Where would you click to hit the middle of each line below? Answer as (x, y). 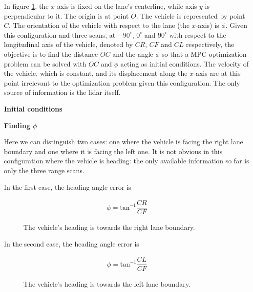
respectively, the (210, 44)
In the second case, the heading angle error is (72, 243)
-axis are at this (217, 73)
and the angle (133, 54)
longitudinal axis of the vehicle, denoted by (68, 44)
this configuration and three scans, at (60, 34)
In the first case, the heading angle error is (68, 187)
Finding (17, 125)
